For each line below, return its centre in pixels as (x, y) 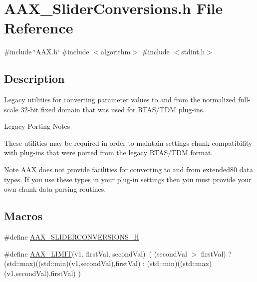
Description (34, 79)
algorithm (116, 52)
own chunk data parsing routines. (55, 189)
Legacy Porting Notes (37, 126)
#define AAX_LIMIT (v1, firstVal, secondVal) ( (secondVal (96, 253)
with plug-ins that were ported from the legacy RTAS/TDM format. (109, 152)
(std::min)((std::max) (179, 263)
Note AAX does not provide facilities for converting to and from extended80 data (128, 169)
